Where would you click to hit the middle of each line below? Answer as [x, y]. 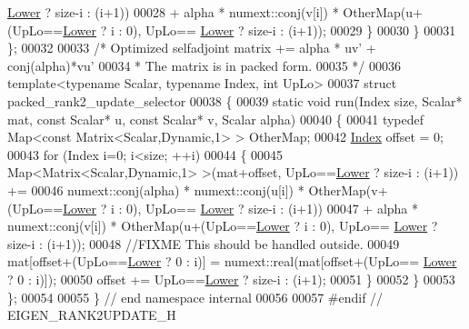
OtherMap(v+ [348, 189]
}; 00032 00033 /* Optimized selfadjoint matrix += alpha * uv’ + [192, 48]
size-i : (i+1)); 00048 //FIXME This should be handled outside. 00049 [204, 243]
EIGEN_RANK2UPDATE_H [92, 315]
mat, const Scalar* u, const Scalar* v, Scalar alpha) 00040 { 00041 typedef [216, 119]
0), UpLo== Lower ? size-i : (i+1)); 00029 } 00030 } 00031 [291, 30]
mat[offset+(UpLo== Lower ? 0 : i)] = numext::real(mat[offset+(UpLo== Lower [232, 261]
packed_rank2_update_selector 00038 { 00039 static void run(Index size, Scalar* [235, 100]
